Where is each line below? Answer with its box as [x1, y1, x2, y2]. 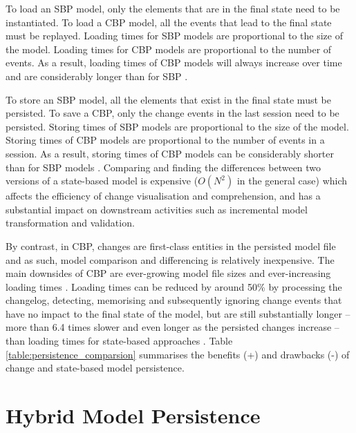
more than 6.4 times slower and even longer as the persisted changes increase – [6, 320, 339, 334]
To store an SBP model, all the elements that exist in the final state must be [6, 92, 331, 106]
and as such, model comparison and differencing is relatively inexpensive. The [6, 252, 335, 267]
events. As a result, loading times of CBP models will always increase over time [6, 55, 342, 70]
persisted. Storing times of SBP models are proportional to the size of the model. [6, 119, 349, 133]
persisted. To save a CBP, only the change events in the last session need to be [6, 106, 339, 120]
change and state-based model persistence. [6, 360, 185, 375]
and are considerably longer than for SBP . [6, 68, 188, 83]
